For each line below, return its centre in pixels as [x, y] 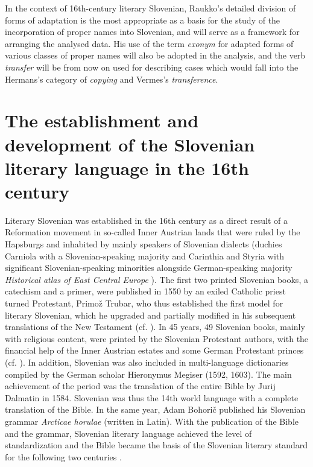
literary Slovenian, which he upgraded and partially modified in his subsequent [150, 315]
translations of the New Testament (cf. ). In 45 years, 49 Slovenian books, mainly [155, 327]
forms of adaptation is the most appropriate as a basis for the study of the [143, 20]
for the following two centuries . [63, 456]
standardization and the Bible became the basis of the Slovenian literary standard [156, 445]
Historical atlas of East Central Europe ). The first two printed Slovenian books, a [156, 279]
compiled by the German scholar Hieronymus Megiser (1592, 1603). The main [148, 374]
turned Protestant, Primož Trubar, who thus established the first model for [144, 303]
